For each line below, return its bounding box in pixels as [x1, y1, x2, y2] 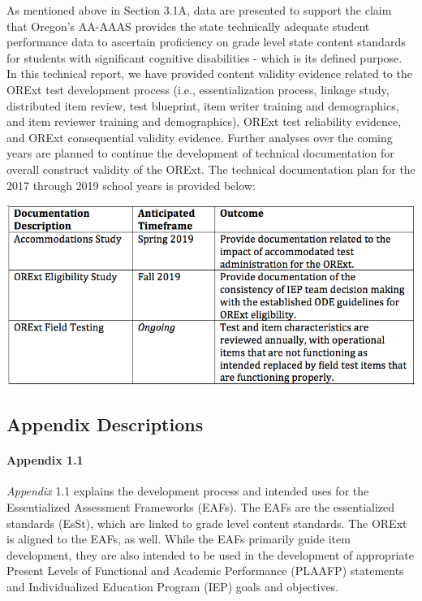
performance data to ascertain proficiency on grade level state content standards [6, 33, 406, 50]
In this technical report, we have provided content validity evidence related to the [6, 65, 412, 82]
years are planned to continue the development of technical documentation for [6, 145, 394, 162]
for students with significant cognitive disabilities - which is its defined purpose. [6, 49, 403, 66]
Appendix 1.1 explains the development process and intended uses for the [6, 482, 369, 499]
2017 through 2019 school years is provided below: [6, 176, 256, 193]
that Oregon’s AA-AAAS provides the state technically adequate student [6, 17, 370, 34]
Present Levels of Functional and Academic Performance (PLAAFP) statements [6, 562, 404, 579]
